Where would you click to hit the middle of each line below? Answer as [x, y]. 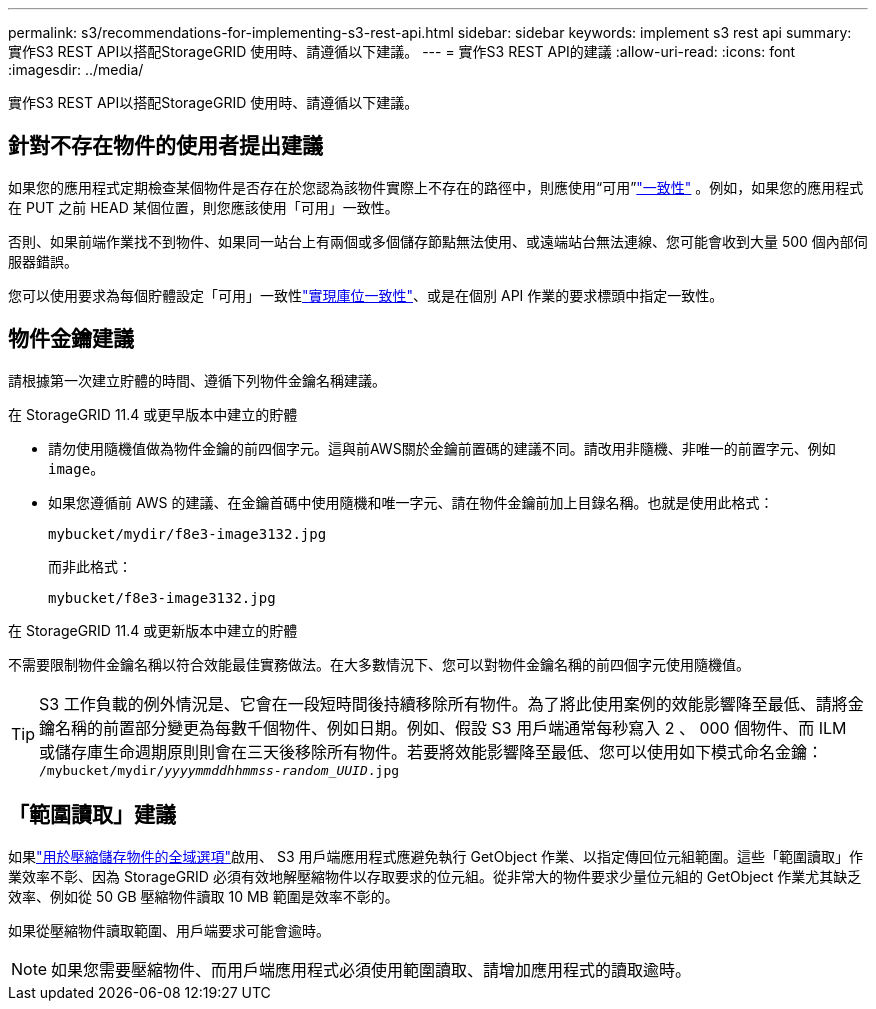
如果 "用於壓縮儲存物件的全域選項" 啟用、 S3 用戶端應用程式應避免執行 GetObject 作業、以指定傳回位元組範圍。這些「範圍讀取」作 [436, 856]
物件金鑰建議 [71, 339]
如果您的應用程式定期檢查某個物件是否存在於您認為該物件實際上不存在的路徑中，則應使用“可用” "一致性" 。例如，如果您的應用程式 [436, 187]
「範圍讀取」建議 [92, 815]
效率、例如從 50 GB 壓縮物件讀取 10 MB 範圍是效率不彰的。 [203, 896]
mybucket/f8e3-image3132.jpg [162, 597]
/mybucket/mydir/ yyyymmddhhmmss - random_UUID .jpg [219, 770]
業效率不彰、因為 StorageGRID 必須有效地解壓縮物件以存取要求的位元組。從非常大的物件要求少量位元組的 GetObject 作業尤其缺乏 [435, 876]
